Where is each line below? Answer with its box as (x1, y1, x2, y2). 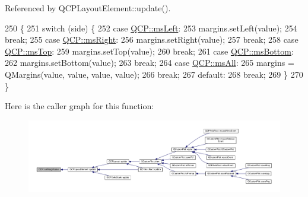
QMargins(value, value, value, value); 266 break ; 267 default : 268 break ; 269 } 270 (5, 68, 303, 80)
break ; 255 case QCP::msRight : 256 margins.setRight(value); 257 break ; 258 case (5, 33, 299, 46)
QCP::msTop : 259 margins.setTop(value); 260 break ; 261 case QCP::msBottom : (5, 45, 294, 57)
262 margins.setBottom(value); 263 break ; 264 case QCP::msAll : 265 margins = (5, 56, 294, 69)
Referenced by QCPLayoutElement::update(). (5, 2, 171, 14)
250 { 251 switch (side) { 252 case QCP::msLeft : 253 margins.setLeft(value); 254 (5, 21, 297, 34)
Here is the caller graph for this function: (5, 100, 154, 112)
